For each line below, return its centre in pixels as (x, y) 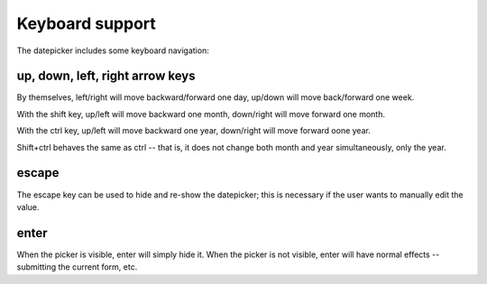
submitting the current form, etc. (77, 267)
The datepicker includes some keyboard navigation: (113, 50)
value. (28, 206)
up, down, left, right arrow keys (106, 76)
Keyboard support (87, 23)
